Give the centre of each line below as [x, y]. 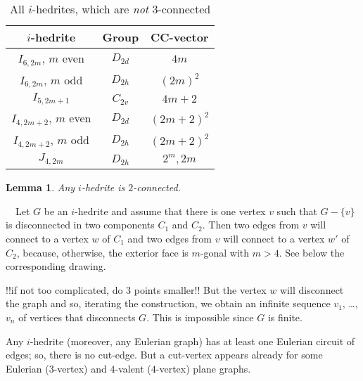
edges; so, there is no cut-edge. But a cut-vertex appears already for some [164, 355]
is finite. [285, 317]
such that [297, 211]
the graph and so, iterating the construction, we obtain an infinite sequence [168, 303]
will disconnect [312, 289]
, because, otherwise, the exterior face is [102, 252]
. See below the [312, 252]
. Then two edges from [251, 225]
